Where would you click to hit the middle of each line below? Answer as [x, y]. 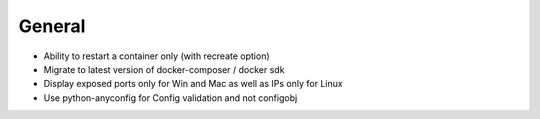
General [52, 26]
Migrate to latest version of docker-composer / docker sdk [164, 69]
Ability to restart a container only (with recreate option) [156, 56]
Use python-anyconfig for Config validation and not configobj [170, 97]
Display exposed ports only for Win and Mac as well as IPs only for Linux [193, 84]
